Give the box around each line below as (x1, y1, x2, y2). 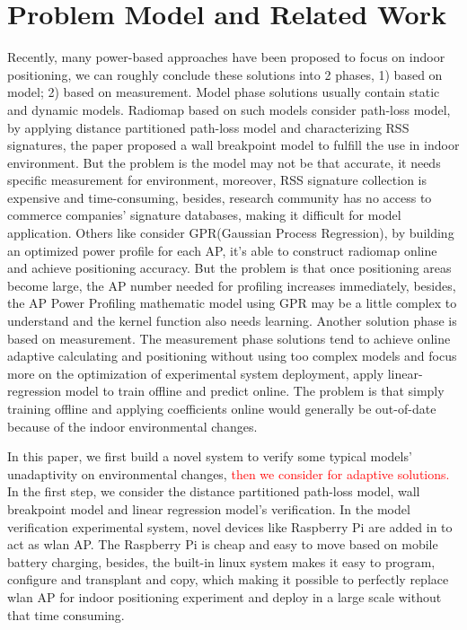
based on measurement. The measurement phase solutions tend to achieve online (7, 328, 451, 347)
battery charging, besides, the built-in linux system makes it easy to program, (7, 552, 436, 571)
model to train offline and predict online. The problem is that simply (65, 381, 445, 400)
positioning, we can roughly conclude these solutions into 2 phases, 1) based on (7, 65, 443, 83)
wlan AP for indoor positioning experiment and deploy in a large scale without (7, 587, 442, 606)
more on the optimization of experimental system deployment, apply (7, 363, 384, 382)
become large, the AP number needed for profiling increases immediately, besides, (7, 276, 456, 294)
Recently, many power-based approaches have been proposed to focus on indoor (7, 48, 445, 66)
